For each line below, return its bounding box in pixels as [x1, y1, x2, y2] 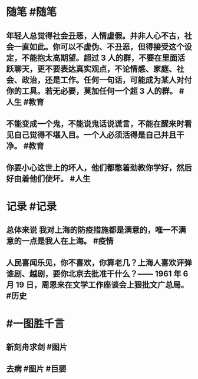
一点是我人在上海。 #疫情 [21, 236, 114, 246]
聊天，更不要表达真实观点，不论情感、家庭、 [14, 64, 177, 74]
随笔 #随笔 [6, 5, 57, 19]
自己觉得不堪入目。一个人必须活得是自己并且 [14, 130, 177, 140]
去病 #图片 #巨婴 [6, 364, 67, 374]
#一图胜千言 [6, 317, 65, 330]
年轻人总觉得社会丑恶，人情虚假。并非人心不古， [6, 31, 184, 41]
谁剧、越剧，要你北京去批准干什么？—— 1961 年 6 [6, 269, 189, 279]
